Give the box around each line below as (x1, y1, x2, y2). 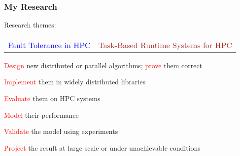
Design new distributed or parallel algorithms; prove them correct (4, 60, 203, 70)
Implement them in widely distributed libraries (4, 77, 145, 87)
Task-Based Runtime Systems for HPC (98, 39, 232, 51)
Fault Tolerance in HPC (8, 39, 91, 51)
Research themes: (4, 20, 56, 30)
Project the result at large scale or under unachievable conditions (4, 142, 201, 153)
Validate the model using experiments (4, 126, 118, 136)
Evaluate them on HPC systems (4, 93, 101, 103)
